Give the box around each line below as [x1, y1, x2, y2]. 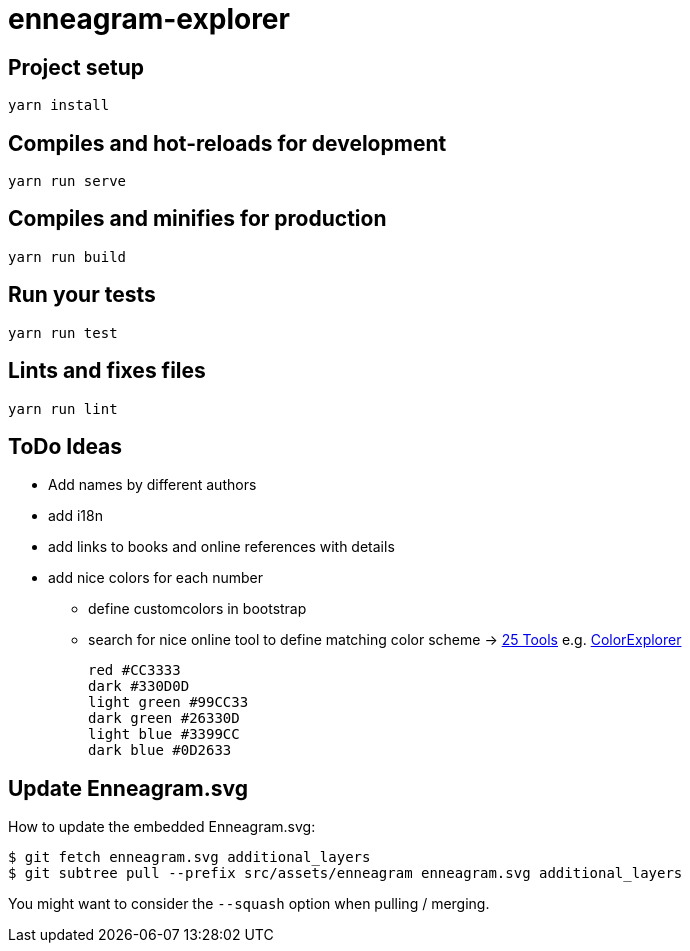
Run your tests [8, 282, 156, 308]
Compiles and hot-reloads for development [8, 130, 447, 156]
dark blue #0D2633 [88, 742, 232, 759]
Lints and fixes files [8, 358, 206, 384]
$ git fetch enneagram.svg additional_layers [8, 849, 371, 866]
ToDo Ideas [8, 433, 123, 459]
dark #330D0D [88, 678, 190, 695]
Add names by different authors [48, 476, 257, 494]
